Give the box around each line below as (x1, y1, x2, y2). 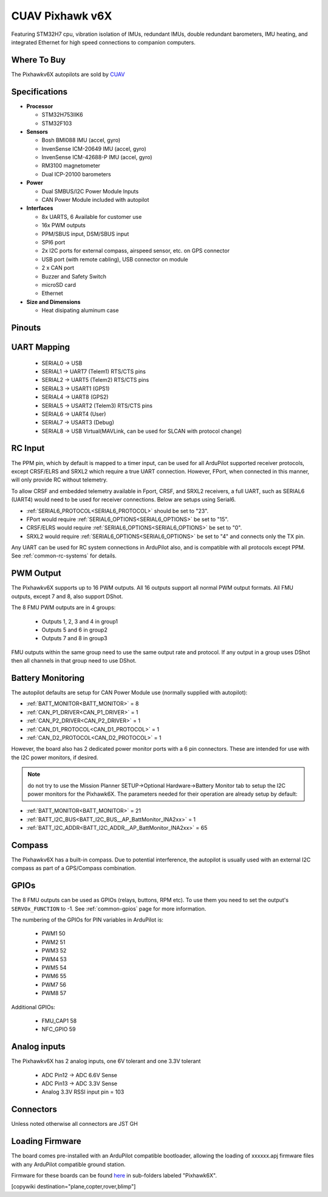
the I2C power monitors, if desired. (11, 754, 98, 761)
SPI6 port (41, 239, 66, 246)
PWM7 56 (41, 981, 67, 988)
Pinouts (11, 322, 41, 333)
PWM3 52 (41, 947, 67, 954)
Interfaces (26, 204, 53, 212)
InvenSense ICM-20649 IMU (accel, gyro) (41, 145, 147, 152)
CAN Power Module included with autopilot (41, 196, 149, 204)
